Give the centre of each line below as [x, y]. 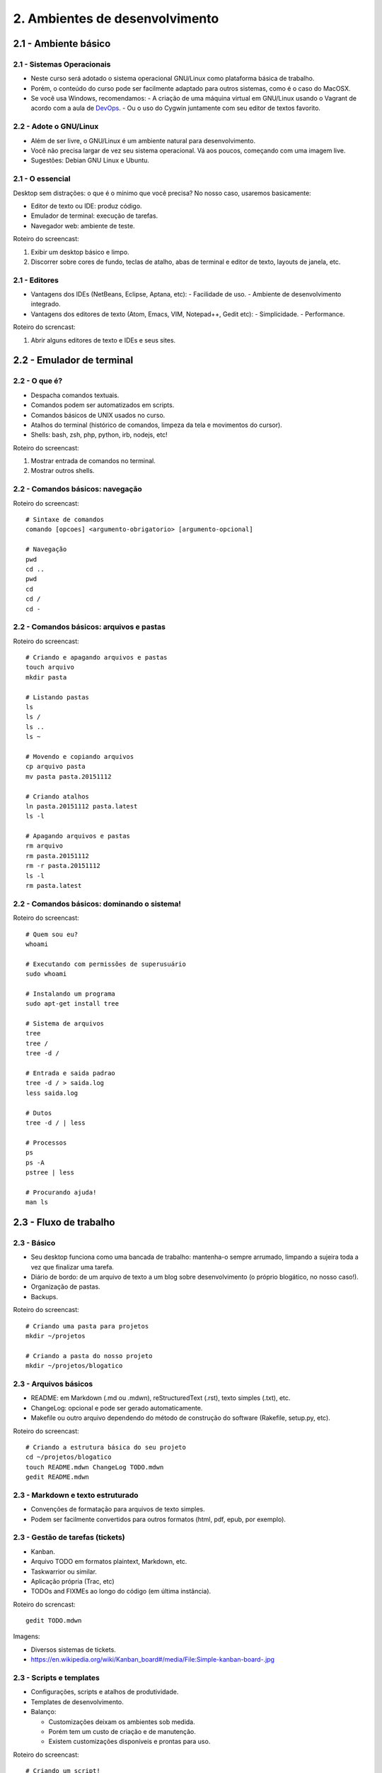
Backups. [44, 1296]
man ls [37, 1202]
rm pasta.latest [54, 886]
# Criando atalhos [58, 796]
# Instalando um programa [71, 994]
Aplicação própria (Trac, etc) [73, 1581]
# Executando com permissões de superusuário [106, 964]
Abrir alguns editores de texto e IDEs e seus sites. [103, 340]
